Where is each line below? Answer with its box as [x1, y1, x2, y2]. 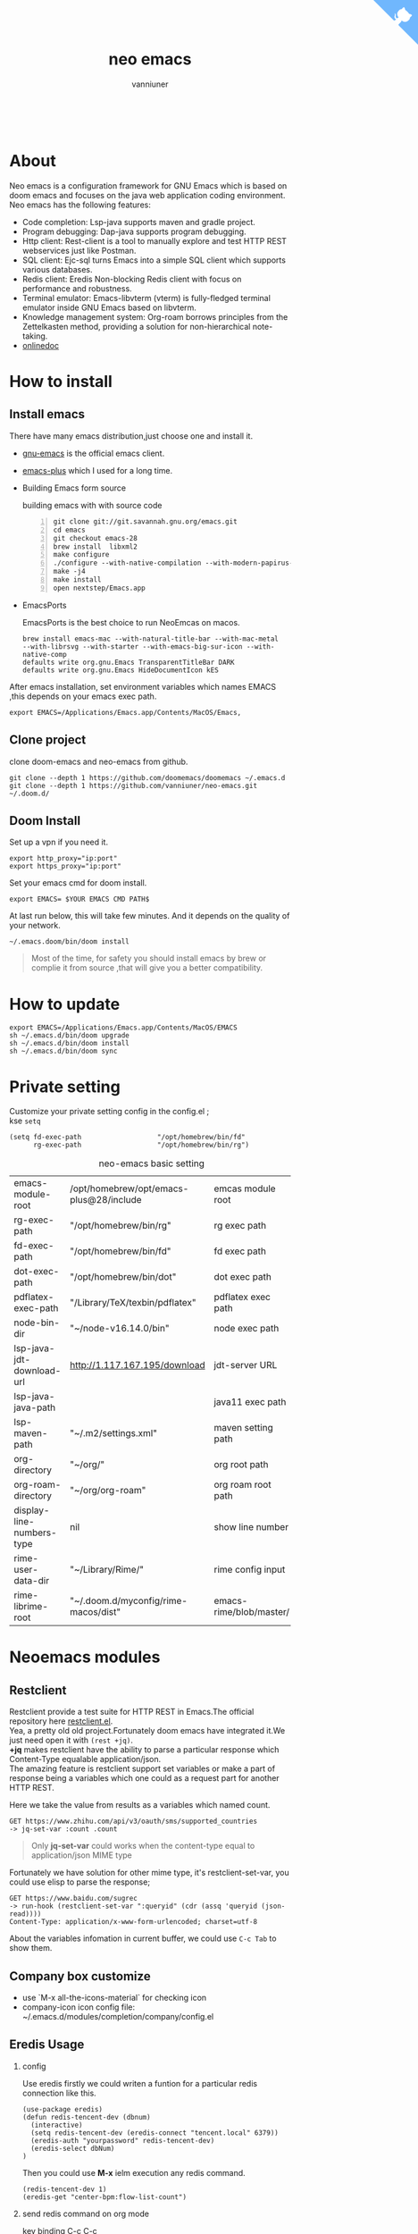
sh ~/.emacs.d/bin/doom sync [9, 1046, 118, 1056]
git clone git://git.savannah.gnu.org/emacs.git [53, 517, 238, 526]
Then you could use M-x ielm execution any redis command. [21, 2167, 246, 2178]
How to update [9, 994, 121, 1014]
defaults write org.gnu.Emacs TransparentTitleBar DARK [21, 658, 235, 667]
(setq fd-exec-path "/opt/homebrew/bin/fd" [9, 1133, 246, 1142]
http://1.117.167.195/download [70, 1359, 205, 1372]
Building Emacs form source [21, 483, 127, 493]
